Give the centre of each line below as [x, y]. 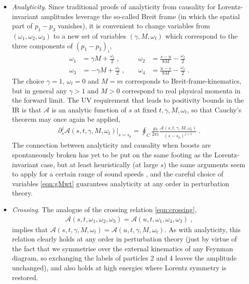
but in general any [39, 90]
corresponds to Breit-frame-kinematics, [183, 81]
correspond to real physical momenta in [181, 90]
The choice [28, 81]
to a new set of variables [90, 35]
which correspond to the [201, 35]
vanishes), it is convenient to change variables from [134, 26]
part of [22, 26]
